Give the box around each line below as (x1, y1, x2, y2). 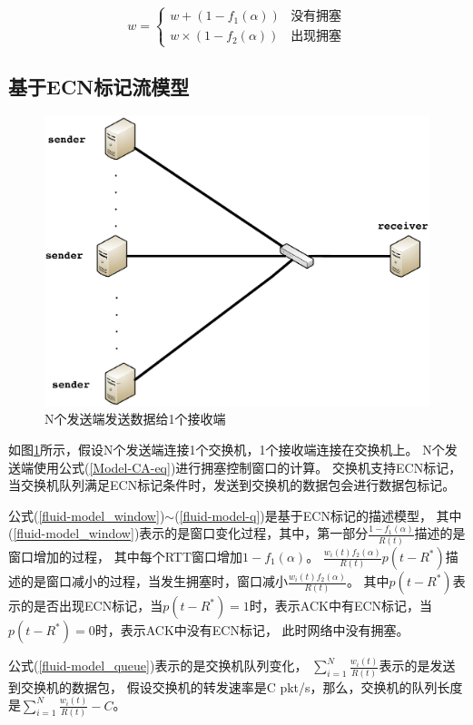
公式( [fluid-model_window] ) (8, 505, 165, 524)
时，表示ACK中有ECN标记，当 (249, 596, 433, 615)
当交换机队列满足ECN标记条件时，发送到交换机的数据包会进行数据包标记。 (8, 475, 456, 495)
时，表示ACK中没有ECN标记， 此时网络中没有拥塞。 (94, 621, 409, 640)
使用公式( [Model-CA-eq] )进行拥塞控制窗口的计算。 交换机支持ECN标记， (33, 457, 462, 476)
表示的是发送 (379, 656, 456, 675)
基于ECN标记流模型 (8, 72, 190, 100)
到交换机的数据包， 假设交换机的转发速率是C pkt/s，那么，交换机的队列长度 (8, 677, 463, 696)
